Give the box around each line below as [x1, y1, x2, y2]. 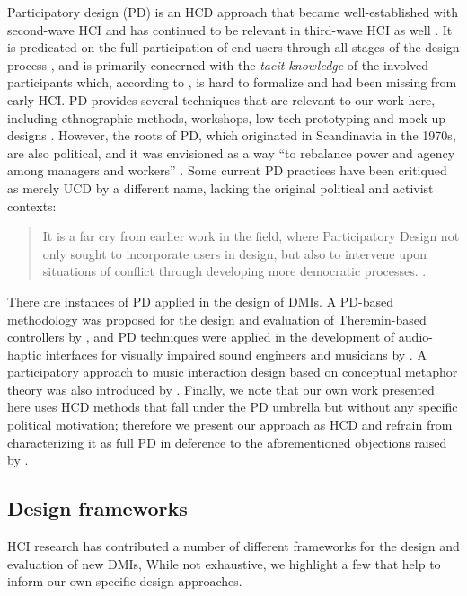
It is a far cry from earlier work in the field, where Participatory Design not [42, 227, 460, 245]
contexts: [7, 196, 57, 215]
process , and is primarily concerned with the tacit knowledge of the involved [7, 55, 429, 74]
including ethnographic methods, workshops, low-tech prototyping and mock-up [7, 108, 446, 127]
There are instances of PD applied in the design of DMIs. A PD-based [7, 291, 393, 310]
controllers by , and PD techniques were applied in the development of [7, 327, 395, 346]
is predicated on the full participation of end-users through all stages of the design [7, 38, 460, 57]
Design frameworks [7, 494, 188, 522]
